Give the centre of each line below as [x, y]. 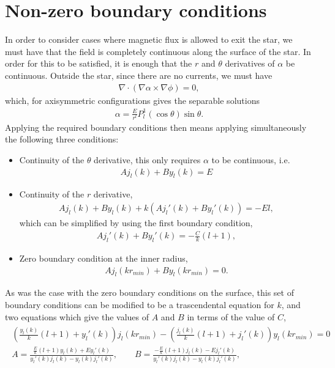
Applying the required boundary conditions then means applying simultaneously [156, 127]
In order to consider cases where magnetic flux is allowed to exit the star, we [149, 39]
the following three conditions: [62, 139]
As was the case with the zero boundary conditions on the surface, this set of [149, 293]
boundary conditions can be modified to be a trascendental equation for [140, 304]
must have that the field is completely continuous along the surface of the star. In [158, 51]
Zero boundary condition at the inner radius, [104, 258]
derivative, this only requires [147, 159]
